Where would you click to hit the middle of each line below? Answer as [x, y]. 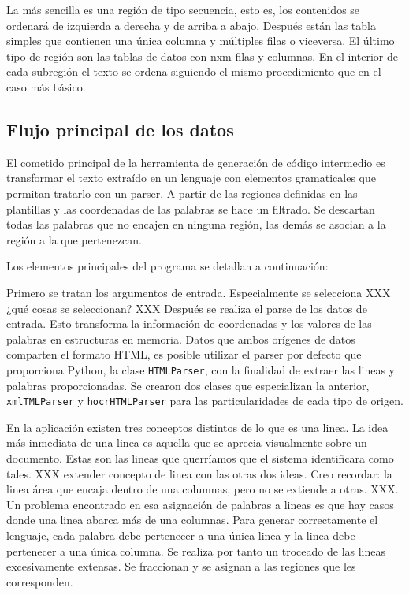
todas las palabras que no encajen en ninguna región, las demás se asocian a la [196, 224]
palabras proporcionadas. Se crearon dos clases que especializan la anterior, [188, 385]
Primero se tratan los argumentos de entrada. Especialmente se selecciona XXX [199, 292]
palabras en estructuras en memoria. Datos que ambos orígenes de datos [181, 338]
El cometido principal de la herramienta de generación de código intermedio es [196, 162]
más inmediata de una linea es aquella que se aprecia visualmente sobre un [187, 443]
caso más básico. [46, 86]
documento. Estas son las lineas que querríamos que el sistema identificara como [200, 457]
